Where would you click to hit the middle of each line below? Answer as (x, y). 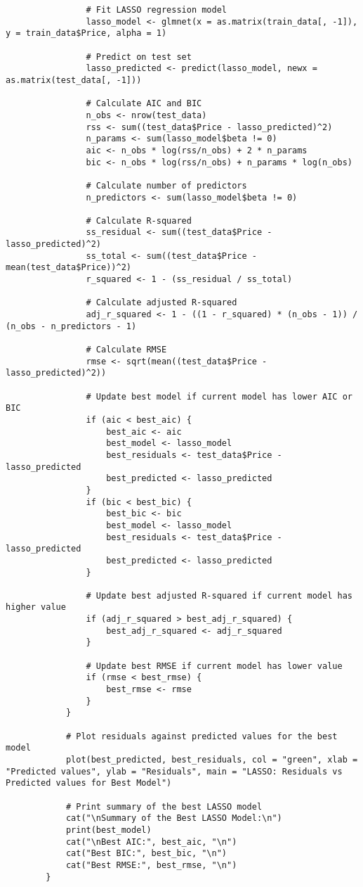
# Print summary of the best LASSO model (164, 806)
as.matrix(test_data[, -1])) (74, 80)
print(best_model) (108, 830)
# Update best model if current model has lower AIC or (219, 396)
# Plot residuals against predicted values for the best (202, 736)
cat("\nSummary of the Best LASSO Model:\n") (174, 818)
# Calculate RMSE (126, 350)
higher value (36, 607)
